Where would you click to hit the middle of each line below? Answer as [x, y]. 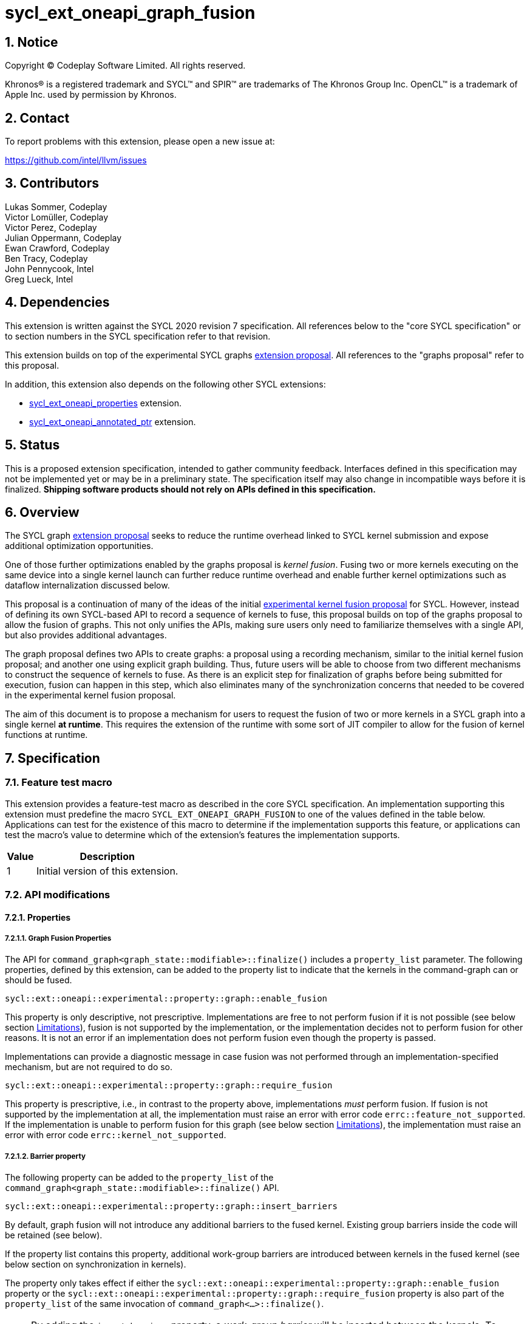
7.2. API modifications [58, 894]
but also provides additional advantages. [86, 635]
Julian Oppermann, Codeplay [63, 237]
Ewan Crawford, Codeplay [57, 248]
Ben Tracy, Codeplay [46, 258]
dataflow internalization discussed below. [87, 585]
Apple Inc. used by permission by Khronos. [91, 95]
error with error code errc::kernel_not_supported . [116, 1135]
